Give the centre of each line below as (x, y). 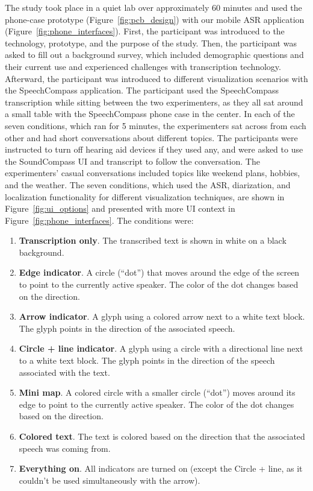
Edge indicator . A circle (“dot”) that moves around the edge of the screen (159, 272)
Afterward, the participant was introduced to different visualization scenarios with (156, 78)
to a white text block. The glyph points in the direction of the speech (147, 360)
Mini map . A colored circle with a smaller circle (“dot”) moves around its (157, 392)
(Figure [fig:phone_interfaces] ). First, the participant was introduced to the (145, 31)
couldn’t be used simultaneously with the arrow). (110, 480)
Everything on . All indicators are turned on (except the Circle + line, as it (161, 468)
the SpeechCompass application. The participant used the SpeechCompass (142, 90)
